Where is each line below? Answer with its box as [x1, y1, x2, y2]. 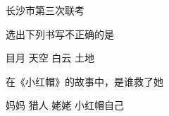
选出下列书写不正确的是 [6, 26, 114, 41]
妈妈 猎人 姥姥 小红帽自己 [6, 98, 124, 112]
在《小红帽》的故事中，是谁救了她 [6, 74, 163, 88]
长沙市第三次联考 [6, 3, 84, 17]
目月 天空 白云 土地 [6, 50, 94, 65]
